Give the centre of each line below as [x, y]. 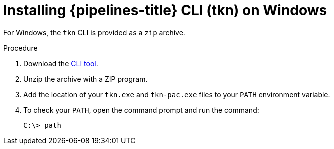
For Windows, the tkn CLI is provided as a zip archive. [94, 32]
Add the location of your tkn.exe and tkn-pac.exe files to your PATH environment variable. [177, 94]
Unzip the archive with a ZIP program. [86, 79]
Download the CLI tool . [61, 63]
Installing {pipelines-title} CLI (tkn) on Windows [165, 10]
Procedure [21, 48]
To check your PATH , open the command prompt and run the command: [141, 110]
